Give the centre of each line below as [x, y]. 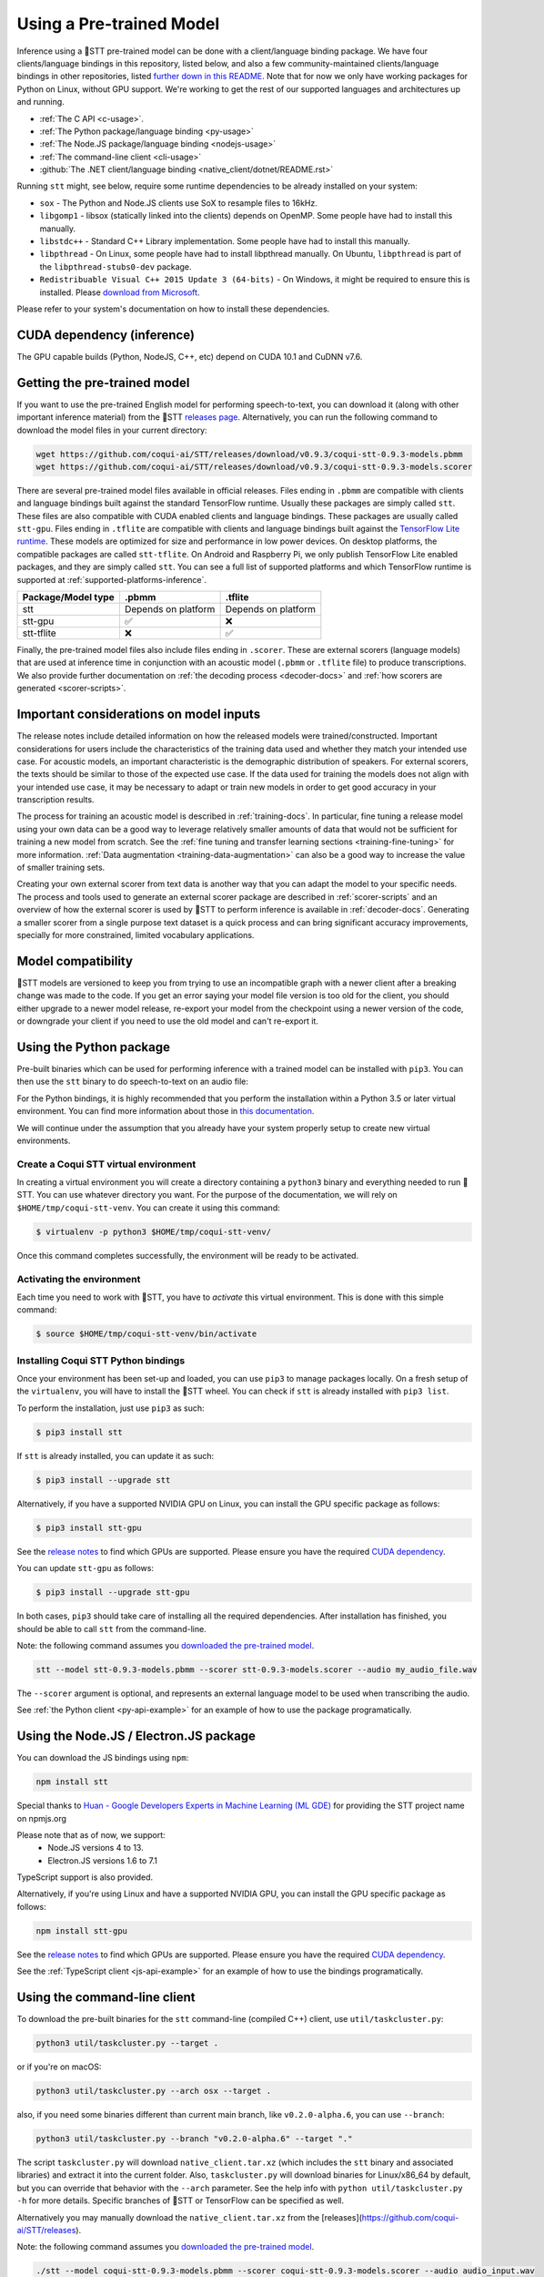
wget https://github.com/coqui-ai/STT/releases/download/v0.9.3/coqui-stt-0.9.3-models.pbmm [249, 454]
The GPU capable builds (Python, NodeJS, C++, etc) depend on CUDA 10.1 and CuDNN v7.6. [190, 356]
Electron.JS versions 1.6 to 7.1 [103, 1860]
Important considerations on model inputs [139, 715]
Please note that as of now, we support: [91, 1834]
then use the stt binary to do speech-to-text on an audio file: [133, 1082]
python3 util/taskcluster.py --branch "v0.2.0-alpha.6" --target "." [194, 2139]
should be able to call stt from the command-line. [111, 1629]
